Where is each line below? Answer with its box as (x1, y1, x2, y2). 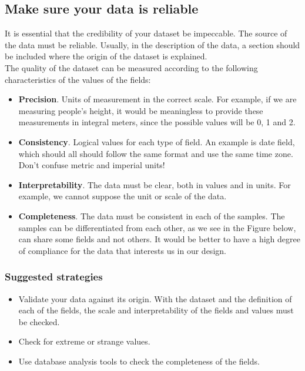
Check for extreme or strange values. (18, 335, 150, 347)
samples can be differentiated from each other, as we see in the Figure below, (18, 221, 296, 233)
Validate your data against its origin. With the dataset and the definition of (18, 292, 292, 305)
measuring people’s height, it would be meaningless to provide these (18, 104, 263, 116)
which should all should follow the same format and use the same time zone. (18, 147, 293, 159)
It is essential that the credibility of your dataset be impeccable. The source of (5, 27, 287, 39)
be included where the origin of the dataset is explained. (5, 50, 207, 62)
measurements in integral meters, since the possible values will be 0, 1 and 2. (18, 116, 296, 128)
